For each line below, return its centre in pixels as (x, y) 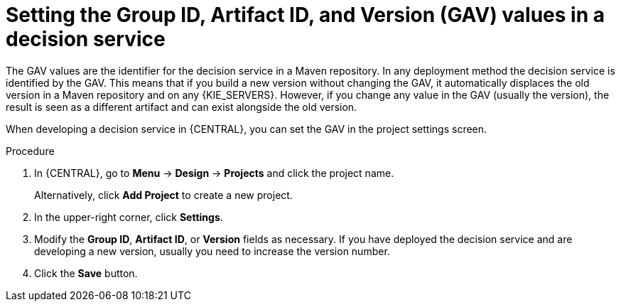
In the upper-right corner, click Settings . (129, 217)
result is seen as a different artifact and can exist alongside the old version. (182, 107)
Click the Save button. (86, 273)
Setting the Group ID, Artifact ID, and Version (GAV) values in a (306, 15)
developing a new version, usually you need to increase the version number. (212, 251)
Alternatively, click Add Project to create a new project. (163, 195)
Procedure (30, 151)
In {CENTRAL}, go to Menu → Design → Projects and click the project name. (214, 173)
